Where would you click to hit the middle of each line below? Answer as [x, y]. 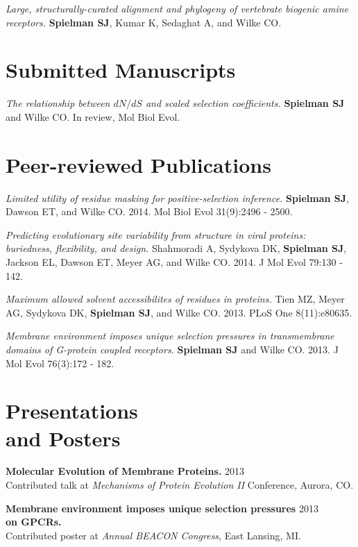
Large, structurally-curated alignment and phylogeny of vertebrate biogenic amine [177, 8]
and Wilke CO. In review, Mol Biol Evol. [93, 116]
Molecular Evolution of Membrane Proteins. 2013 [125, 471]
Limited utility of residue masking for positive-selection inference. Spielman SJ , [177, 197]
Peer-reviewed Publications [138, 164]
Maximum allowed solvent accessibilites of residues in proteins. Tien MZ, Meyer [175, 299]
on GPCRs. [34, 522]
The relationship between [58, 103]
